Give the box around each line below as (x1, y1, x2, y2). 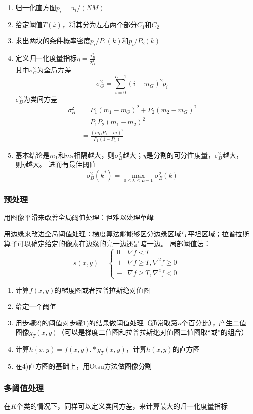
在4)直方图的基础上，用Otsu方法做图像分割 (15, 361, 152, 371)
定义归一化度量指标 (15, 53, 77, 63)
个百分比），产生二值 (181, 317, 247, 327)
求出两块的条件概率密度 (15, 36, 90, 46)
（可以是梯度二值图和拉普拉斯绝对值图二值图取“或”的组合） (57, 327, 248, 337)
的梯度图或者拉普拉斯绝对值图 (54, 285, 150, 295)
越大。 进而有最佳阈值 (25, 159, 96, 169)
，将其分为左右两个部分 (62, 19, 137, 29)
